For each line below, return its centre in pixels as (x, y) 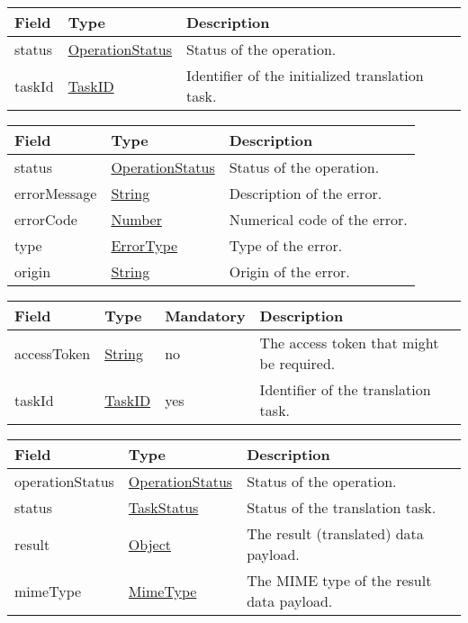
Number (136, 219)
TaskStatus (163, 507)
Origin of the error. (289, 271)
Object (149, 544)
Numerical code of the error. (318, 219)
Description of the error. (306, 193)
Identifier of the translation (345, 389)
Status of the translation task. (342, 507)
